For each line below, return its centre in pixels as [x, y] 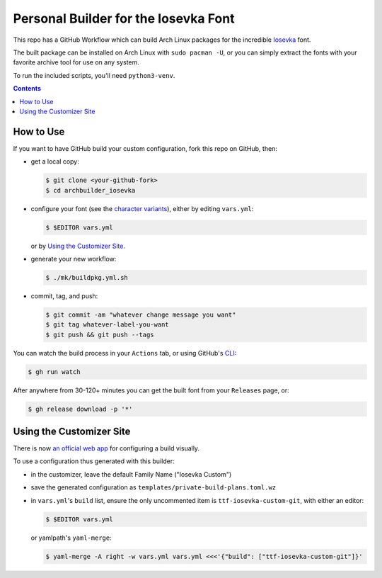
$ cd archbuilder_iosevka [91, 190]
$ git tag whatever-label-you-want [107, 325]
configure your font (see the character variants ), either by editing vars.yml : [142, 208]
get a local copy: [55, 161]
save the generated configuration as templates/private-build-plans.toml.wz [153, 487]
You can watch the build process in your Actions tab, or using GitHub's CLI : [125, 353]
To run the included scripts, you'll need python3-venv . [94, 75]
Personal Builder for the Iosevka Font [124, 18]
